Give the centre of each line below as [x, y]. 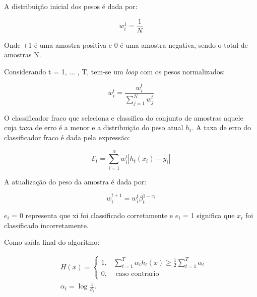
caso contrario [137, 274]
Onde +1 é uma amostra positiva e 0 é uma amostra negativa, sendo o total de [126, 44]
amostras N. [23, 55]
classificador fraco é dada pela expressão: [67, 137]
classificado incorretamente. [46, 225]
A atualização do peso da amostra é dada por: [75, 181]
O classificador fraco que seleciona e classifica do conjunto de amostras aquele [124, 117]
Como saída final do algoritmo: [52, 242]
